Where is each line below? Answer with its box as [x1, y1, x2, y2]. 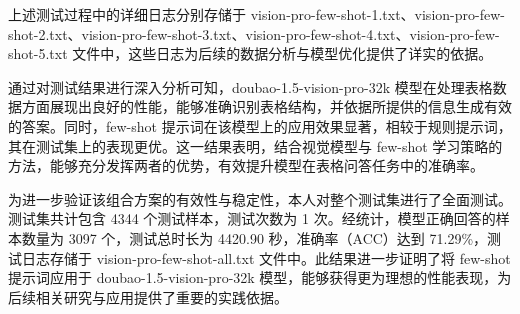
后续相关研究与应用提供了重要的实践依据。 [8, 286, 288, 307]
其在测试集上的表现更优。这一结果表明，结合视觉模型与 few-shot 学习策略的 [8, 135, 503, 156]
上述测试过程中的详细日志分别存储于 [8, 4, 246, 24]
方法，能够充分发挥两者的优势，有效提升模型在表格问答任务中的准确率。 [8, 155, 484, 176]
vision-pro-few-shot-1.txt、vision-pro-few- [250, 4, 505, 24]
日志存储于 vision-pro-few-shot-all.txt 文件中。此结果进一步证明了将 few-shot [21, 247, 511, 268]
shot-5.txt [8, 43, 68, 64]
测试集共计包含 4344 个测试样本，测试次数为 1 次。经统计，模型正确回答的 [8, 208, 496, 229]
